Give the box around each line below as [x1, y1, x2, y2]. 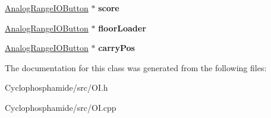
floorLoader [98, 21, 146, 34]
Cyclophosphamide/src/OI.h [5, 81, 108, 94]
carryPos [98, 42, 135, 54]
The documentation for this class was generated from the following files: [5, 61, 267, 74]
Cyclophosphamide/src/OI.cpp [5, 101, 116, 113]
